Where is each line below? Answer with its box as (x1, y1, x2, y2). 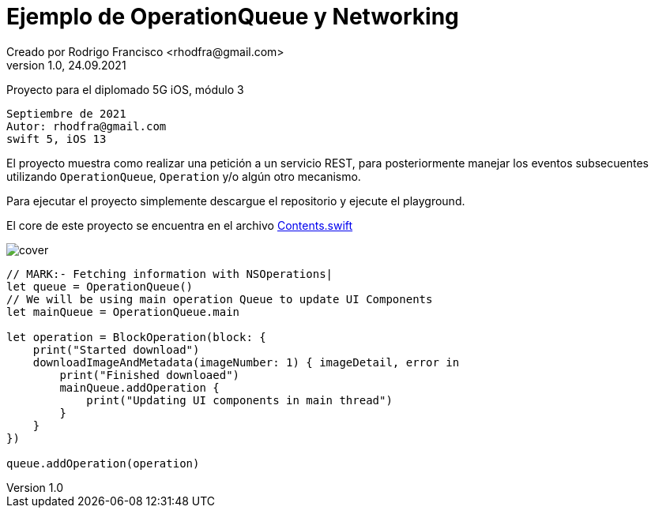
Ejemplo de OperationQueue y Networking (6, 3, 459, 30)
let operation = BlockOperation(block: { (6, 330, 266, 343)
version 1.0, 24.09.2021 (6, 58, 126, 72)
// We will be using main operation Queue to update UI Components (6, 292, 433, 306)
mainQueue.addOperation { (59, 381, 220, 394)
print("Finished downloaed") (59, 368, 240, 381)
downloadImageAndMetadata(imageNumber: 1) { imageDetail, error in (32, 355, 460, 369)
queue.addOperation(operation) (6, 456, 200, 470)
